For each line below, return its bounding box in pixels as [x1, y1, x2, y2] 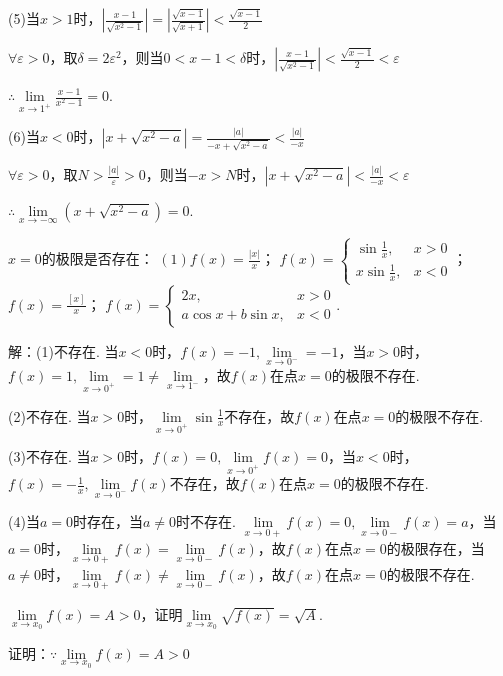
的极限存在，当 [386, 537, 485, 558]
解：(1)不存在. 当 [8, 340, 119, 361]
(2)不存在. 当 [8, 405, 91, 426]
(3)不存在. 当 [8, 446, 91, 467]
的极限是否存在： [41, 248, 154, 269]
